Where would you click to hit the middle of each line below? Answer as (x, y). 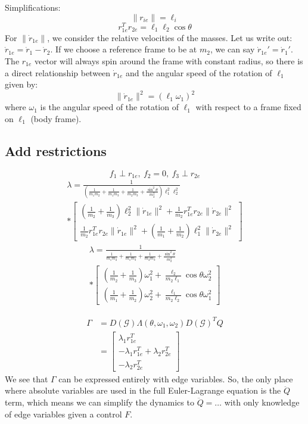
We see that (27, 378)
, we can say (232, 49)
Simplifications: (33, 7)
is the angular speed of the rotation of (109, 107)
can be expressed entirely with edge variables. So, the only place (176, 378)
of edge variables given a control (63, 414)
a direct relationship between (58, 72)
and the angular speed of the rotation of (199, 72)
